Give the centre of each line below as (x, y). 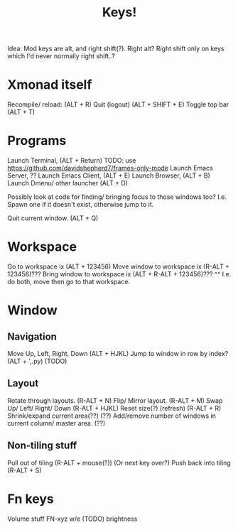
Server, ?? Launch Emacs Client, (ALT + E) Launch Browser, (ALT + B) (109, 175)
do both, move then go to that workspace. (69, 282)
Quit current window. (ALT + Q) (53, 218)
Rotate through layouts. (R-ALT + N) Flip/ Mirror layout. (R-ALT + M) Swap (115, 400)
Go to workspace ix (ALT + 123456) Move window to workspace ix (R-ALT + (118, 266)
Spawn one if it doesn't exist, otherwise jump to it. (81, 205)
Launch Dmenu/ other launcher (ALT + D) (67, 183)
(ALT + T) (21, 112)
